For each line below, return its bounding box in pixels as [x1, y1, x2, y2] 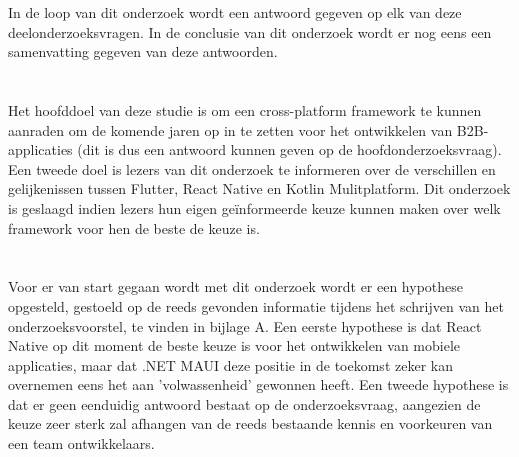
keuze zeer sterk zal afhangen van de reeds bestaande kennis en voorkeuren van [8, 413, 493, 434]
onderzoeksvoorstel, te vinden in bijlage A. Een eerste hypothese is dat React [8, 315, 482, 336]
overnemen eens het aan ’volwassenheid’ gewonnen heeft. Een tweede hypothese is [8, 374, 509, 395]
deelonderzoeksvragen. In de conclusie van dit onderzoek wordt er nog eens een [8, 21, 492, 42]
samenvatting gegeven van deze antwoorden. [8, 41, 278, 62]
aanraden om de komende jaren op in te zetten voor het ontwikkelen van [8, 119, 453, 140]
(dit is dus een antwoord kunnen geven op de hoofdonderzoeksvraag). [77, 139, 502, 160]
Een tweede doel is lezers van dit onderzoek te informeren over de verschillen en [8, 158, 496, 179]
